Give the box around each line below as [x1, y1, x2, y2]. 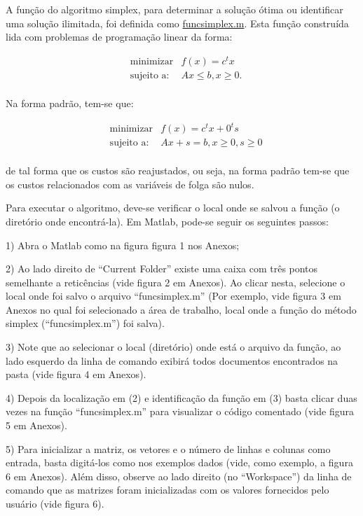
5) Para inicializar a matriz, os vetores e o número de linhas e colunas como [6, 441, 331, 456]
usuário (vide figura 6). [6, 496, 104, 511]
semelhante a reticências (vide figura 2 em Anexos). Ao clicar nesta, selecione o [6, 274, 345, 289]
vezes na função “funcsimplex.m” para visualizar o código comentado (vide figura [6, 404, 354, 419]
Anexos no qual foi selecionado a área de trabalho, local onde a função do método [6, 302, 357, 316]
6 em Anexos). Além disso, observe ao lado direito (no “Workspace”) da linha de [6, 468, 352, 483]
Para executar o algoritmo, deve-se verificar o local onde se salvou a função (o [6, 200, 340, 215]
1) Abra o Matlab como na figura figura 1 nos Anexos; [6, 237, 240, 252]
